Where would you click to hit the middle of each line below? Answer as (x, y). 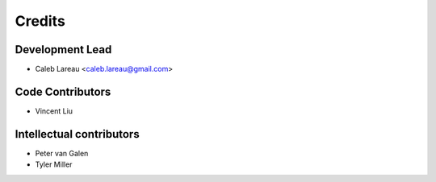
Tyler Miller (54, 164)
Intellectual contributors (78, 134)
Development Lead (63, 50)
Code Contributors (63, 91)
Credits (40, 21)
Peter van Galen (62, 153)
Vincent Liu (54, 111)
